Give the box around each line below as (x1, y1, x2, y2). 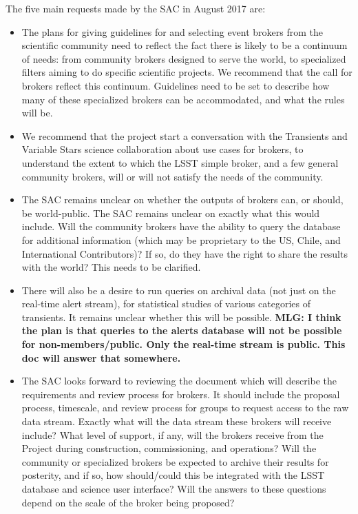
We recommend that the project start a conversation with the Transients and (21, 128, 348, 143)
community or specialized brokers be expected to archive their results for (21, 454, 329, 469)
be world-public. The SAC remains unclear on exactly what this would (21, 205, 320, 220)
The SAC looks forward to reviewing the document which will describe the (21, 373, 337, 388)
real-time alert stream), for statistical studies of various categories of (21, 296, 310, 311)
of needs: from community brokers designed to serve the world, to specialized (21, 51, 346, 65)
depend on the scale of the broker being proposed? (21, 495, 235, 509)
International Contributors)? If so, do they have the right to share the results (21, 246, 348, 260)
